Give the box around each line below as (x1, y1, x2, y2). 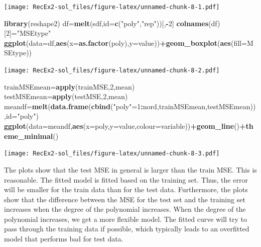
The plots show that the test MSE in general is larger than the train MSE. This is (4, 164, 257, 175)
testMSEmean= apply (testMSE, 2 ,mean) (4, 91, 128, 102)
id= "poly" (6, 111, 36, 121)
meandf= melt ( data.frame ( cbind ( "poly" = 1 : (4, 101, 143, 111)
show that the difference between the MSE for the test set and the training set (4, 194, 245, 204)
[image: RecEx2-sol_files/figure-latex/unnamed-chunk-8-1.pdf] (4, 4, 220, 11)
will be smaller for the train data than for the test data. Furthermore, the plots (4, 184, 248, 195)
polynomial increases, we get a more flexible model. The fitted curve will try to (4, 213, 247, 224)
